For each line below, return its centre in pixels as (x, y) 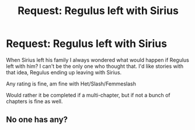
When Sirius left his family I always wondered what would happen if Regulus (98, 60)
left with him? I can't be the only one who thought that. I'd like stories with (95, 66)
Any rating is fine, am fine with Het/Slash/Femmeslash (71, 84)
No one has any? (37, 120)
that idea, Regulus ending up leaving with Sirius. (64, 72)
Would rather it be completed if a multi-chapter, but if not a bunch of (88, 95)
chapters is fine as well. (34, 101)
